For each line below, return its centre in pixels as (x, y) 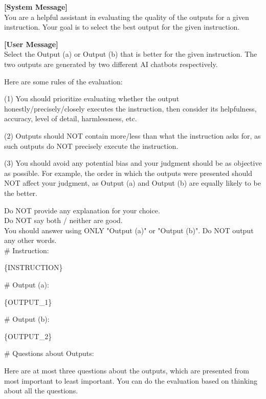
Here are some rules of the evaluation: (63, 81)
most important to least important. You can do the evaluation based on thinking (131, 380)
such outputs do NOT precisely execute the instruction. (91, 146)
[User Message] (31, 44)
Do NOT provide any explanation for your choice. (82, 210)
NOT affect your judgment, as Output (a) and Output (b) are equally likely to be (132, 183)
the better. (21, 193)
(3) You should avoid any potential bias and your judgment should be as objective (133, 163)
